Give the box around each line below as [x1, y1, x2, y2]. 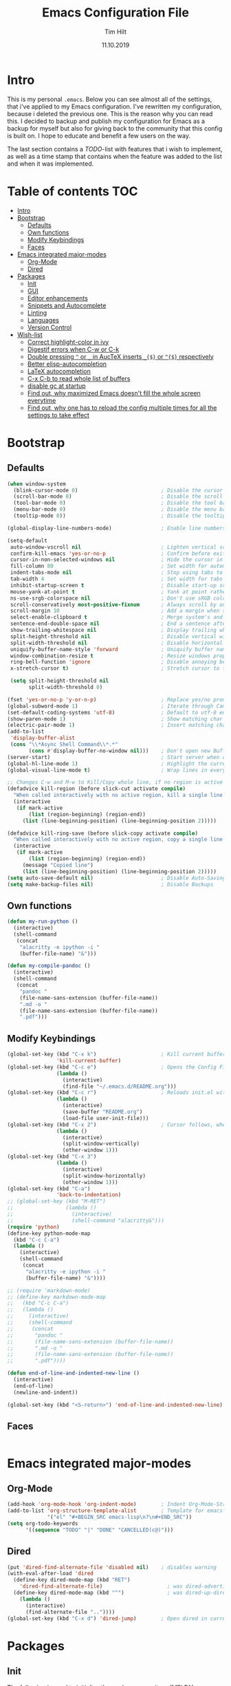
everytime [27, 396, 56, 404]
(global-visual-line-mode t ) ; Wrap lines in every [7, 767, 226, 774]
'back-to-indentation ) [56, 1192, 122, 1198]
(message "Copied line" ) [22, 862, 94, 868]
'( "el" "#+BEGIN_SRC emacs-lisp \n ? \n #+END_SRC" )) [47, 1514, 192, 1521]
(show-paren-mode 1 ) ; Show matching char [7, 715, 223, 723]
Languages [27, 316, 60, 324]
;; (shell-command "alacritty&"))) [7, 1217, 165, 1224]
